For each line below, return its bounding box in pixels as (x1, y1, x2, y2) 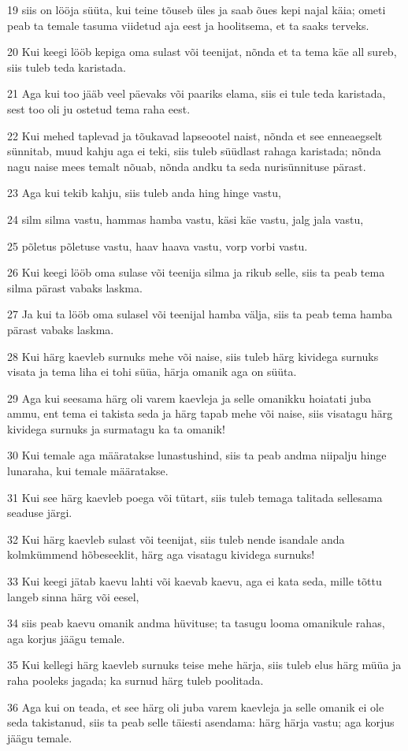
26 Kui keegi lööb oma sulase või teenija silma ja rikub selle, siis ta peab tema (7, 264, 385, 281)
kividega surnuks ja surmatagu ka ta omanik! (7, 420, 225, 437)
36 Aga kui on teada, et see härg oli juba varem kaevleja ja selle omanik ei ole (7, 698, 384, 715)
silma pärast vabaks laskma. (7, 279, 143, 296)
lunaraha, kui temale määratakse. (7, 463, 169, 479)
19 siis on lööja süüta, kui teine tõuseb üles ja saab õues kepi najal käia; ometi (7, 2, 386, 17)
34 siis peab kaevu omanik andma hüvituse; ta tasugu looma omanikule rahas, (7, 615, 385, 631)
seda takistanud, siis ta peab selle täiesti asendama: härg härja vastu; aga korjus (7, 714, 395, 731)
